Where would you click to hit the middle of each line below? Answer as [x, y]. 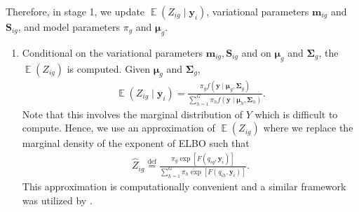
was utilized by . [57, 200]
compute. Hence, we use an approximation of [118, 128]
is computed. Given [109, 68]
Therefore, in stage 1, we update [75, 11]
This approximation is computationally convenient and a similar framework [184, 186]
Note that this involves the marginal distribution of [132, 114]
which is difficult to [296, 114]
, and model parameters [69, 27]
